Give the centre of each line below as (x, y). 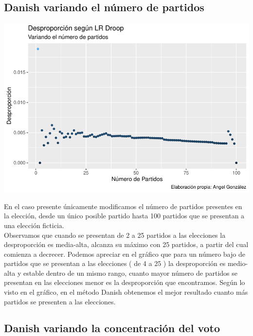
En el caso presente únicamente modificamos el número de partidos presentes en (123, 206)
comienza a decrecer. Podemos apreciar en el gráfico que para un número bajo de (125, 254)
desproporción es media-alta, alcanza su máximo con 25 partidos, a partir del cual (126, 244)
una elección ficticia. (34, 225)
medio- (238, 263)
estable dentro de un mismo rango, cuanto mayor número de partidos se (130, 273)
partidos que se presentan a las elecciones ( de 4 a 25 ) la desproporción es (115, 263)
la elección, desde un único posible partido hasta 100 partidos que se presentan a (124, 216)
